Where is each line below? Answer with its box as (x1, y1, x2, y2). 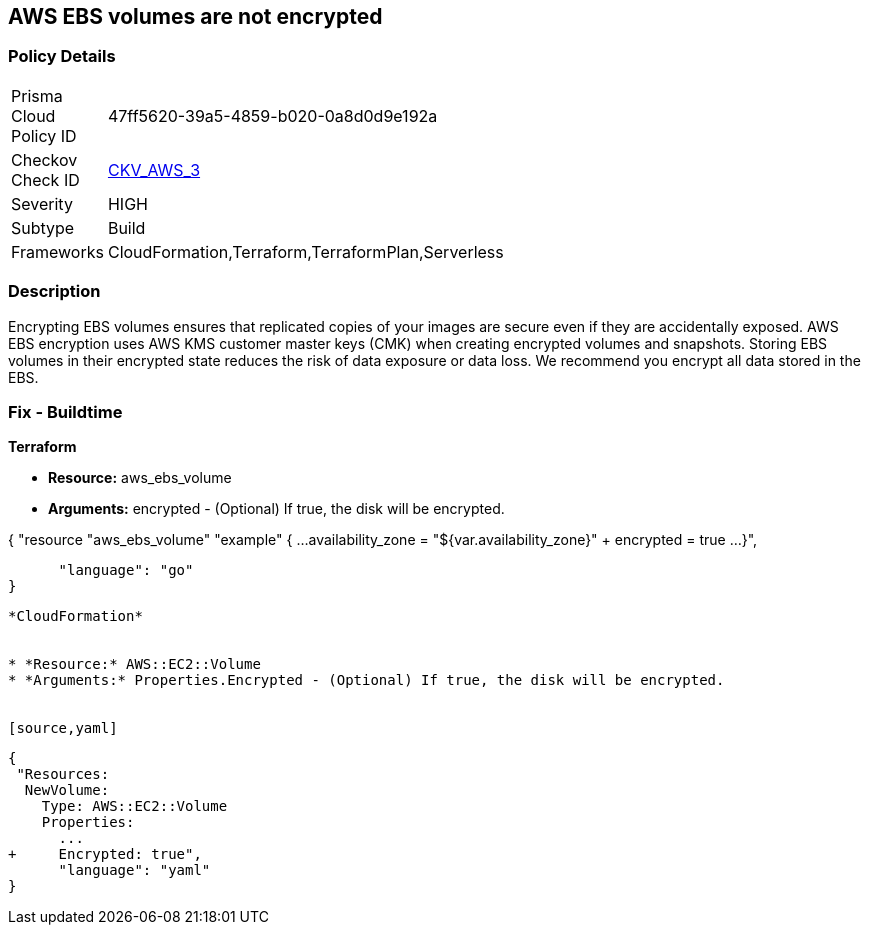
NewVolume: (24, 782, 110, 799)
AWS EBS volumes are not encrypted (8, 4, 383, 29)
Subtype (11, 217, 75, 238)
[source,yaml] (8, 720, 118, 737)
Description (8, 281, 101, 302)
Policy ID (11, 125, 77, 146)
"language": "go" (58, 562, 194, 579)
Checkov (11, 149, 78, 170)
